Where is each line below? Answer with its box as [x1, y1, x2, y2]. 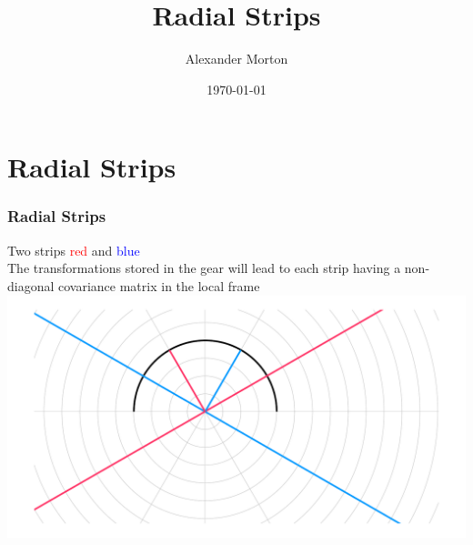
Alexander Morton [185, 49, 288, 68]
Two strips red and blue [7, 240, 140, 259]
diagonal [7, 276, 55, 295]
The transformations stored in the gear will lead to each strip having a [7, 258, 401, 278]
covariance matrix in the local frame [58, 276, 260, 295]
